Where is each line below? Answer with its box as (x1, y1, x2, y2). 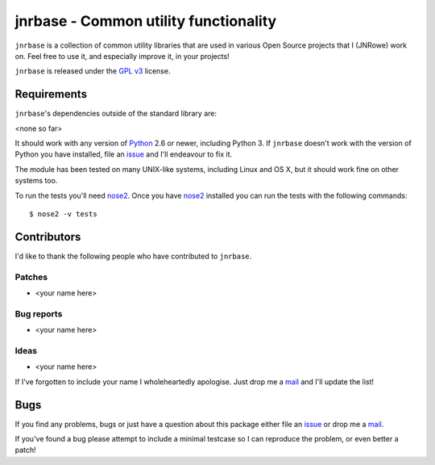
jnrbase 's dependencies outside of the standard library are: (14, 109, 217, 119)
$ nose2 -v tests (29, 209, 97, 218)
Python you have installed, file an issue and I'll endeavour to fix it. (14, 149, 233, 159)
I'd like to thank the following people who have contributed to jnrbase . (14, 251, 252, 261)
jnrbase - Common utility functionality (14, 12, 277, 30)
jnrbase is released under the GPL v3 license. (14, 66, 171, 76)
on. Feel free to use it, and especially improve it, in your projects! (14, 51, 230, 61)
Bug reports (14, 308, 63, 319)
